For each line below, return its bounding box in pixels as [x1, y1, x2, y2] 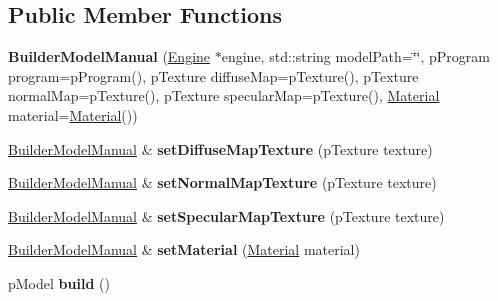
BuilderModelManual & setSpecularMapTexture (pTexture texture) [8, 205, 445, 226]
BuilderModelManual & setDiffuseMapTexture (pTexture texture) [8, 138, 433, 159]
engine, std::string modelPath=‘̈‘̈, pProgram [221, 46, 490, 67]
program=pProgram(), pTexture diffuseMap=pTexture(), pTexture [8, 65, 419, 86]
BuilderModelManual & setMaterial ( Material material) [8, 239, 360, 260]
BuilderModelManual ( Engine [8, 46, 211, 67]
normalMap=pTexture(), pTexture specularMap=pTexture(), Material [8, 85, 440, 106]
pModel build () [8, 272, 110, 293]
